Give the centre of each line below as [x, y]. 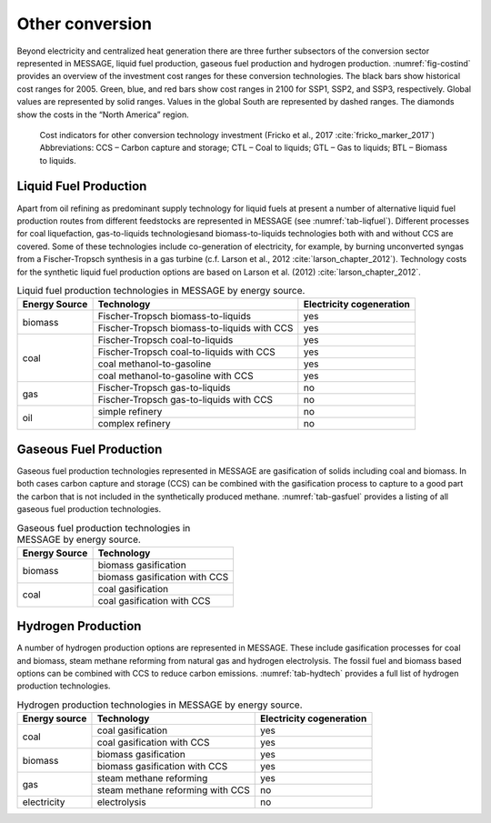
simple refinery [130, 412]
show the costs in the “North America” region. [103, 115]
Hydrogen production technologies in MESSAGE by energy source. [160, 705]
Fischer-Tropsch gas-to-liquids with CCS [185, 400]
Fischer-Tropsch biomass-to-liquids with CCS [195, 328]
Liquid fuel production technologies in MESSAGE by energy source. [161, 291]
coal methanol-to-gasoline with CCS [175, 376]
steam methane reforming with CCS [173, 790]
